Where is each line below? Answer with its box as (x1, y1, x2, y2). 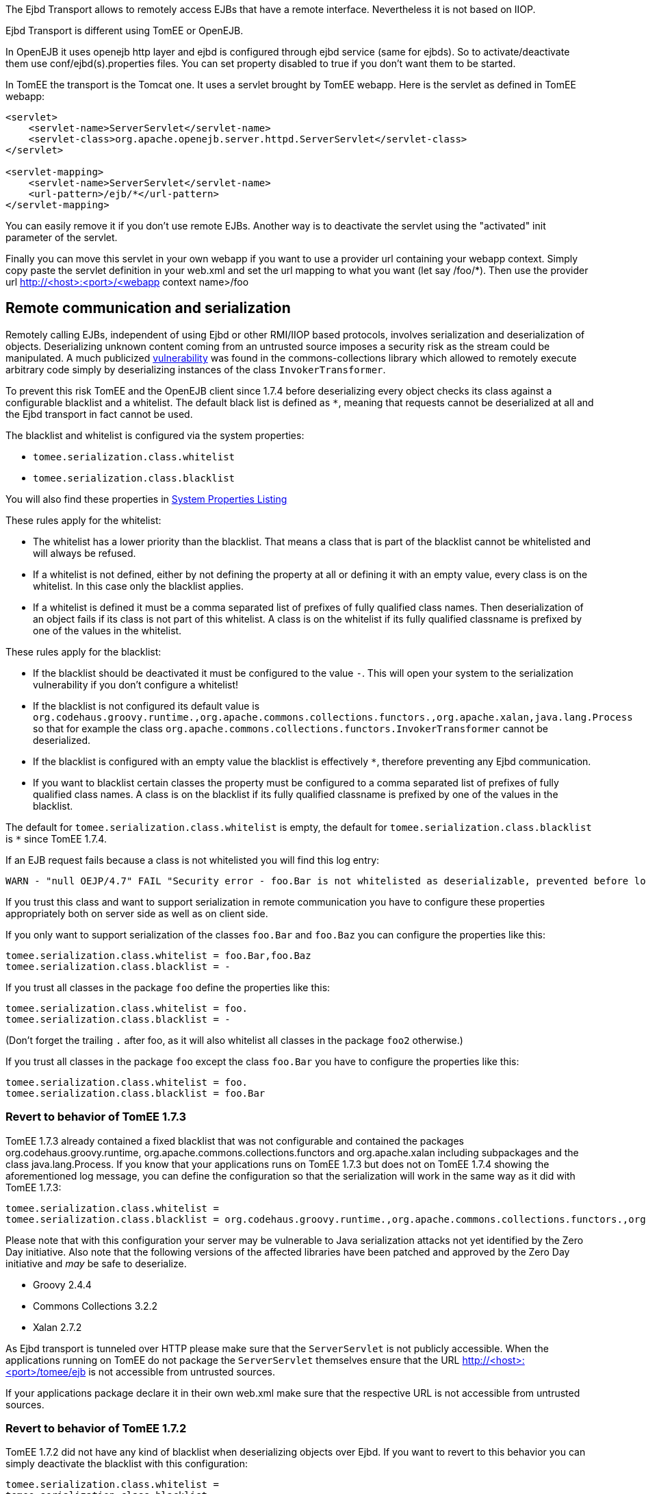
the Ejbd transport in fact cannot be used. (5, 408, 193, 420)
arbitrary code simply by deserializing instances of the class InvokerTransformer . (5, 363, 386, 375)
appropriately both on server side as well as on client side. (5, 907, 268, 919)
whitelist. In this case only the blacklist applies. (33, 580, 244, 592)
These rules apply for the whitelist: (5, 514, 161, 526)
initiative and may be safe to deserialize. (5, 1257, 187, 1269)
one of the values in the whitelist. (33, 624, 182, 636)
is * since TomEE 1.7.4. (5, 832, 107, 845)
